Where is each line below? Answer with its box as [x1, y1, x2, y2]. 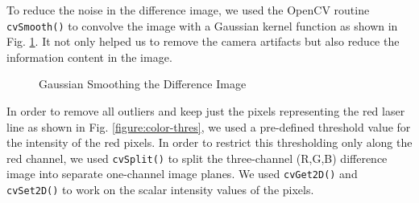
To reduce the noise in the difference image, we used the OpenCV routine [6, 2, 370, 18]
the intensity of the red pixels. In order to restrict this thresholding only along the [6, 134, 413, 151]
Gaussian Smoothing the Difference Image [39, 75, 247, 92]
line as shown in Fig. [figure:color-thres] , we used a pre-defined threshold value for [6, 118, 411, 135]
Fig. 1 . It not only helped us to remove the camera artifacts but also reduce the [6, 33, 400, 50]
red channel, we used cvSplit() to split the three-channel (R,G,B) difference [6, 149, 388, 166]
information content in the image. [6, 48, 172, 65]
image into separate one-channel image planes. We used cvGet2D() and [6, 165, 358, 182]
